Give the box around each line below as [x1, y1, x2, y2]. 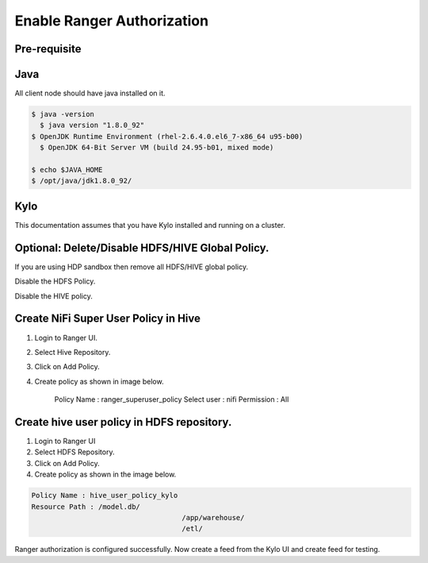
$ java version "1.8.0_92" [40, 121, 145, 130]
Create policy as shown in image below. [34, 376, 164, 386]
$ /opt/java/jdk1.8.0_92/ [31, 176, 132, 186]
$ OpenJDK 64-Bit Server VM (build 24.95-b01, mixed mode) [40, 143, 274, 152]
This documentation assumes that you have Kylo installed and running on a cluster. [14, 220, 285, 229]
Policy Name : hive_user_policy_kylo [31, 491, 178, 500]
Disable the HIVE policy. [14, 291, 93, 301]
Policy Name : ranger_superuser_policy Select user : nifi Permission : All [54, 395, 289, 404]
